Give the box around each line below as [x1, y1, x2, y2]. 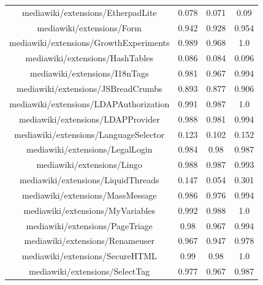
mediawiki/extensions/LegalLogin [26, 143, 153, 156]
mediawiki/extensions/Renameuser [24, 234, 154, 247]
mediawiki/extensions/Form [37, 21, 142, 34]
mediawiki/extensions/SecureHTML [21, 249, 157, 262]
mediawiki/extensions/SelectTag [29, 265, 150, 278]
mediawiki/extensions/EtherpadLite [22, 6, 157, 18]
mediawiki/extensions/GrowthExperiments [9, 36, 170, 49]
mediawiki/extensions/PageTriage [26, 219, 153, 232]
